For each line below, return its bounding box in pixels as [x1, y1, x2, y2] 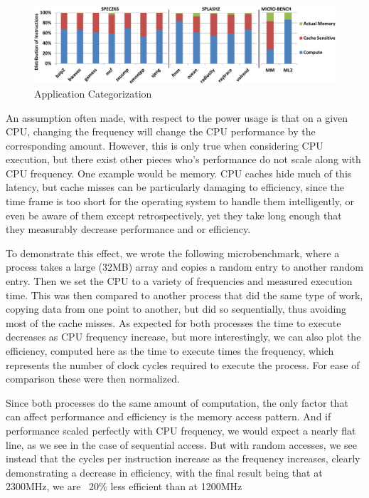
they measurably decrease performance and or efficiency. [6, 222, 251, 237]
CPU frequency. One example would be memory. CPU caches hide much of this [6, 165, 352, 180]
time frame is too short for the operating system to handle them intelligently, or [6, 194, 355, 209]
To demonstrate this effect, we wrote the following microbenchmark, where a [6, 245, 340, 260]
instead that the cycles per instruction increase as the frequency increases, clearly [6, 451, 360, 466]
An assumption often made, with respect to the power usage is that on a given [6, 110, 348, 125]
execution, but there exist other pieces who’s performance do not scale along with [6, 152, 361, 167]
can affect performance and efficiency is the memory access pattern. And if [6, 409, 331, 424]
